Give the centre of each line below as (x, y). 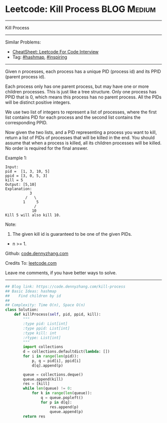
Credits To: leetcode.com (31, 263)
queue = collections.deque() (53, 375)
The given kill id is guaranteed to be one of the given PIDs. (72, 234)
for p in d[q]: (56, 402)
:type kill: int (40, 333)
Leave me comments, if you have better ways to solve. (61, 273)
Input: (12, 167)
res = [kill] (37, 384)
